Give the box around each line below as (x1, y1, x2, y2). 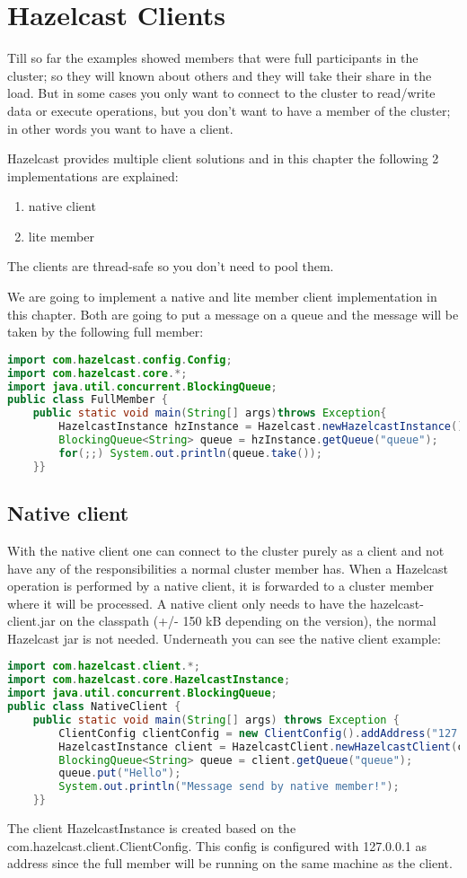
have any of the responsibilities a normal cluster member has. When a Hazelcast (7, 558, 448, 577)
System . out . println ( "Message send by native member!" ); (58, 780, 400, 794)
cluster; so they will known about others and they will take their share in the (7, 66, 432, 84)
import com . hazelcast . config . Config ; (7, 353, 233, 366)
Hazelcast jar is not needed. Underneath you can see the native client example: (7, 628, 441, 647)
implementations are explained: (7, 166, 179, 185)
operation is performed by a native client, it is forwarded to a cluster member (7, 576, 434, 595)
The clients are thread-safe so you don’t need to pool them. (7, 257, 334, 276)
